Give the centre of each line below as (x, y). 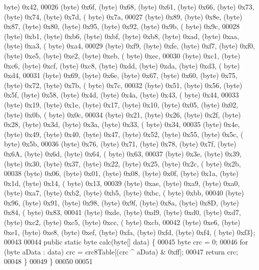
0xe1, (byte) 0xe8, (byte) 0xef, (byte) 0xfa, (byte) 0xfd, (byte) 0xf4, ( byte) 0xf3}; (130, 232)
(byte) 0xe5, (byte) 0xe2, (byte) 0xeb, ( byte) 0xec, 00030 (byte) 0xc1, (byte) (122, 55)
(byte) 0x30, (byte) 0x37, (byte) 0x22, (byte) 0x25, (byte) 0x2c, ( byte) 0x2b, (122, 163)
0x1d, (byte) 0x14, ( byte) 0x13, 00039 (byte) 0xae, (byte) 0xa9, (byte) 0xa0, (122, 183)
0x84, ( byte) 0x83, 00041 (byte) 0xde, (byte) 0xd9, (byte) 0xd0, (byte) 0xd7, (122, 212)
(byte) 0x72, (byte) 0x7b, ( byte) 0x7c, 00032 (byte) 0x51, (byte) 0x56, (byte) (123, 85)
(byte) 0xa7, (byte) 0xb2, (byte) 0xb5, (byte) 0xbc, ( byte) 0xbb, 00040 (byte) (124, 193)
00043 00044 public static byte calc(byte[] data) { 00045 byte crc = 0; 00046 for (126, 242)
